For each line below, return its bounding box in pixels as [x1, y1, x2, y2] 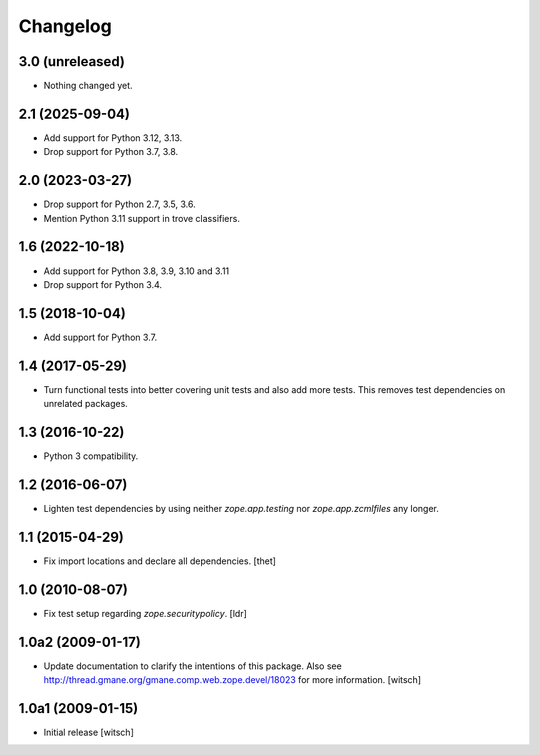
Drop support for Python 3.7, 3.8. [43, 146, 179, 158]
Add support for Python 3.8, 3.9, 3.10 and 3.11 [43, 265, 230, 277]
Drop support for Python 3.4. [43, 278, 163, 290]
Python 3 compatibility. [43, 450, 139, 462]
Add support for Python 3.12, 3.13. [43, 131, 183, 144]
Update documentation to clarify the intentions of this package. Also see [43, 660, 342, 672]
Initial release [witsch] [43, 726, 134, 738]
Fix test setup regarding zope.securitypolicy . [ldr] [43, 607, 247, 619]
